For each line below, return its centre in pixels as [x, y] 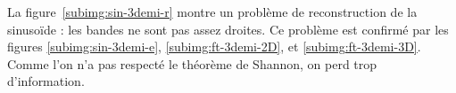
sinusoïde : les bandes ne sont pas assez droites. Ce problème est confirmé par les [228, 29]
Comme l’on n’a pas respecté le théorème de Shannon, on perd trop [192, 63]
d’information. [46, 81]
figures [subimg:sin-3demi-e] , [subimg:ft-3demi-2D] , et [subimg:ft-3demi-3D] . [214, 46]
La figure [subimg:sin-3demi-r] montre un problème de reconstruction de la [212, 12]
